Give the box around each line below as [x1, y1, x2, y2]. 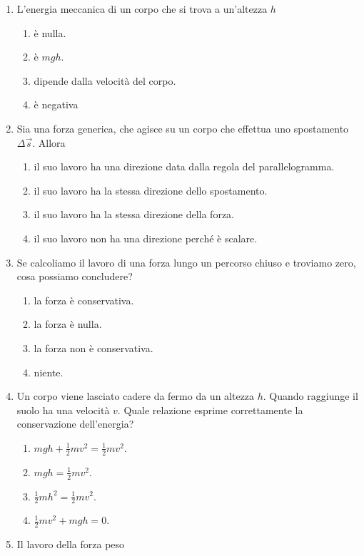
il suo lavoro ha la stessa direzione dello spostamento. [34, 182, 268, 197]
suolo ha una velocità [16, 402, 110, 417]
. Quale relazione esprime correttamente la [117, 402, 303, 417]
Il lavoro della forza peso [16, 537, 125, 552]
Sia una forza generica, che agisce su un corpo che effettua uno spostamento [16, 120, 349, 135]
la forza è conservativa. [34, 292, 134, 307]
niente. [34, 364, 64, 379]
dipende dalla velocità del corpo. [34, 73, 176, 88]
